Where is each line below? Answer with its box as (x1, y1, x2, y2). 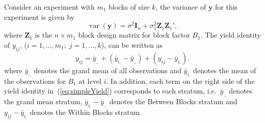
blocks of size (109, 2, 150, 12)
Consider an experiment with (4, 2, 95, 12)
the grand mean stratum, (4, 96, 83, 106)
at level (78, 75, 101, 86)
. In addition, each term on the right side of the (106, 75, 255, 86)
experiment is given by (4, 11, 75, 22)
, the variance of (155, 2, 206, 12)
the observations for (4, 75, 66, 86)
